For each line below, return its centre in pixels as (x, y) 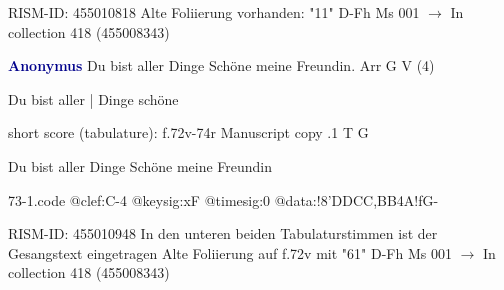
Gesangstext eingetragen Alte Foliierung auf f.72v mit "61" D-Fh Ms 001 (230, 252)
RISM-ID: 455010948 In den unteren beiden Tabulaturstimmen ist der (223, 233)
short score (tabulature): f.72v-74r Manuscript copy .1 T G (188, 132)
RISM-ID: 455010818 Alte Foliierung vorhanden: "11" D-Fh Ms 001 (214, 12)
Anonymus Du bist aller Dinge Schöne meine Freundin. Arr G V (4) (221, 65)
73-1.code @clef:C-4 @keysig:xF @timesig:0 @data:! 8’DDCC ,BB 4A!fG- (223, 199)
